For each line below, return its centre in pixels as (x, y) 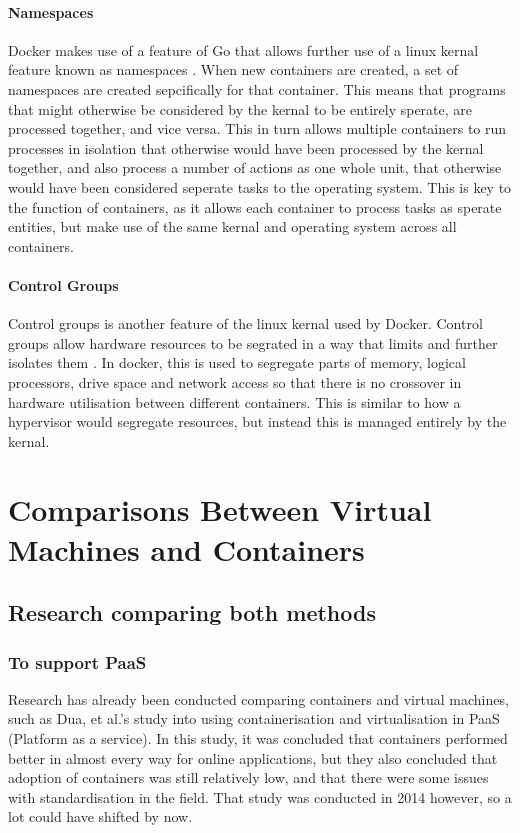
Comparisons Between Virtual (220, 509)
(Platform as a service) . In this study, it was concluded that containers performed (258, 738)
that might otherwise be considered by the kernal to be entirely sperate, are (240, 108)
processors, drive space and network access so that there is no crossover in (235, 381)
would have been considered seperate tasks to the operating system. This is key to (260, 186)
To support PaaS (77, 661)
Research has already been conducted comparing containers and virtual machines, (258, 698)
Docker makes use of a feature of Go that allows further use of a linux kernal (243, 49)
